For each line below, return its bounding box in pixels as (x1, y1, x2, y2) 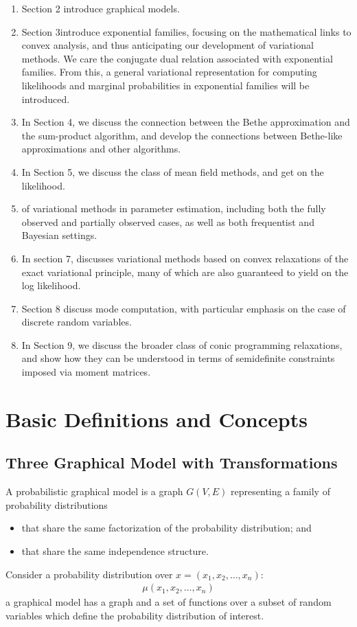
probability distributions (5, 497, 108, 512)
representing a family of (231, 484, 330, 499)
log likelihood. (21, 278, 81, 293)
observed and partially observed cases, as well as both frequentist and (21, 214, 314, 229)
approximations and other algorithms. (21, 141, 181, 156)
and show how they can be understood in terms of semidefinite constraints (21, 351, 335, 365)
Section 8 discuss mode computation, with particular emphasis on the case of (21, 301, 346, 315)
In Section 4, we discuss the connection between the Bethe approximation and (21, 115, 350, 129)
